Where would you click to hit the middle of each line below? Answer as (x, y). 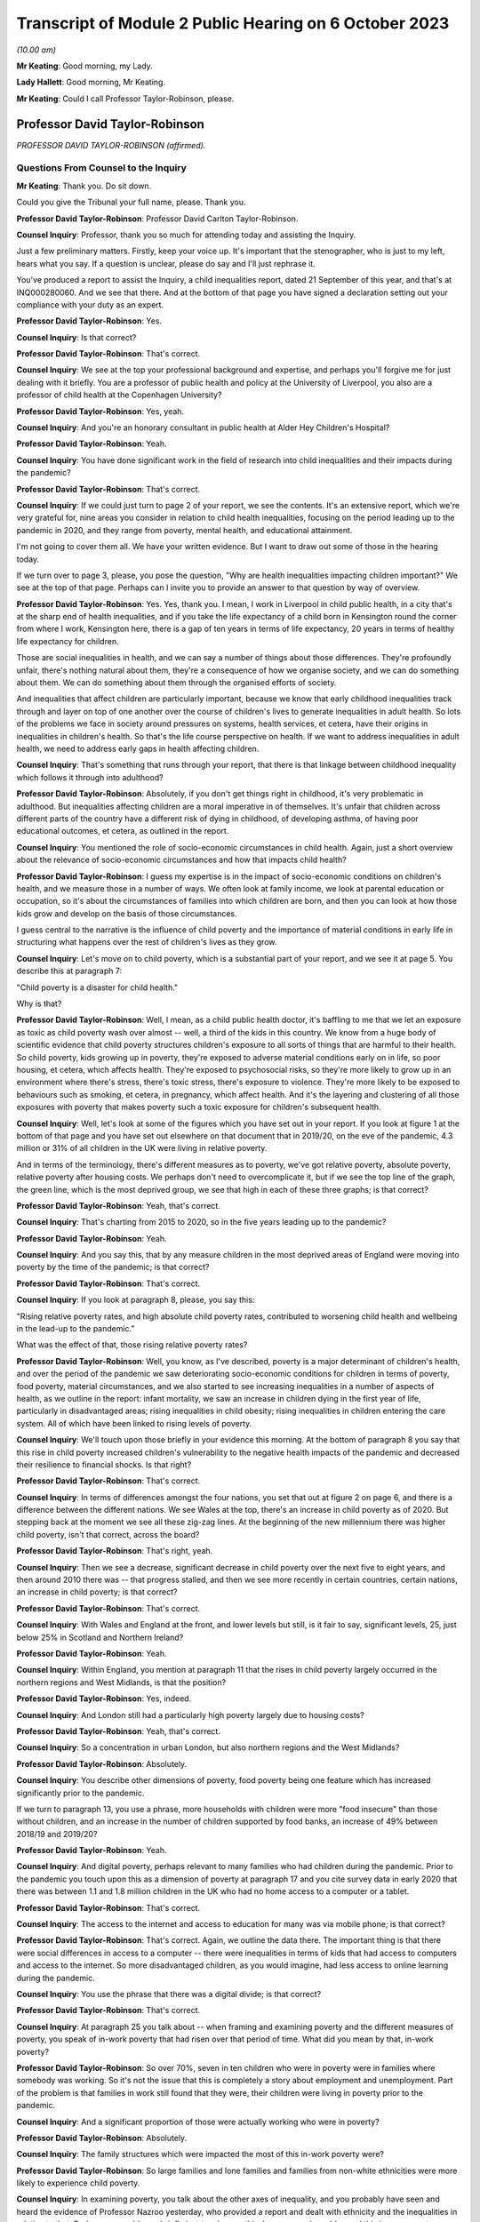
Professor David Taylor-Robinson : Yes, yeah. (100, 411)
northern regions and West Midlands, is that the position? (121, 1682)
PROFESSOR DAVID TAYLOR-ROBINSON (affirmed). (111, 145)
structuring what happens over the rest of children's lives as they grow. (147, 942)
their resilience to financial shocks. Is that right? (104, 1464)
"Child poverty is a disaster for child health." (97, 987)
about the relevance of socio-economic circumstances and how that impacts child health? (181, 860)
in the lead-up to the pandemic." (76, 1329)
